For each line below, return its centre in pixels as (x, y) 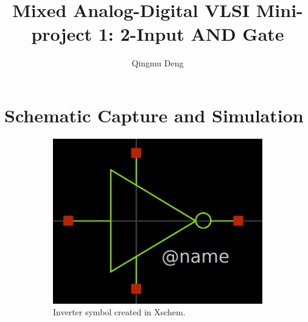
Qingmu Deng (158, 63)
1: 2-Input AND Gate (191, 34)
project (61, 34)
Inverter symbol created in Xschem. (119, 312)
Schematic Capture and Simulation (154, 115)
